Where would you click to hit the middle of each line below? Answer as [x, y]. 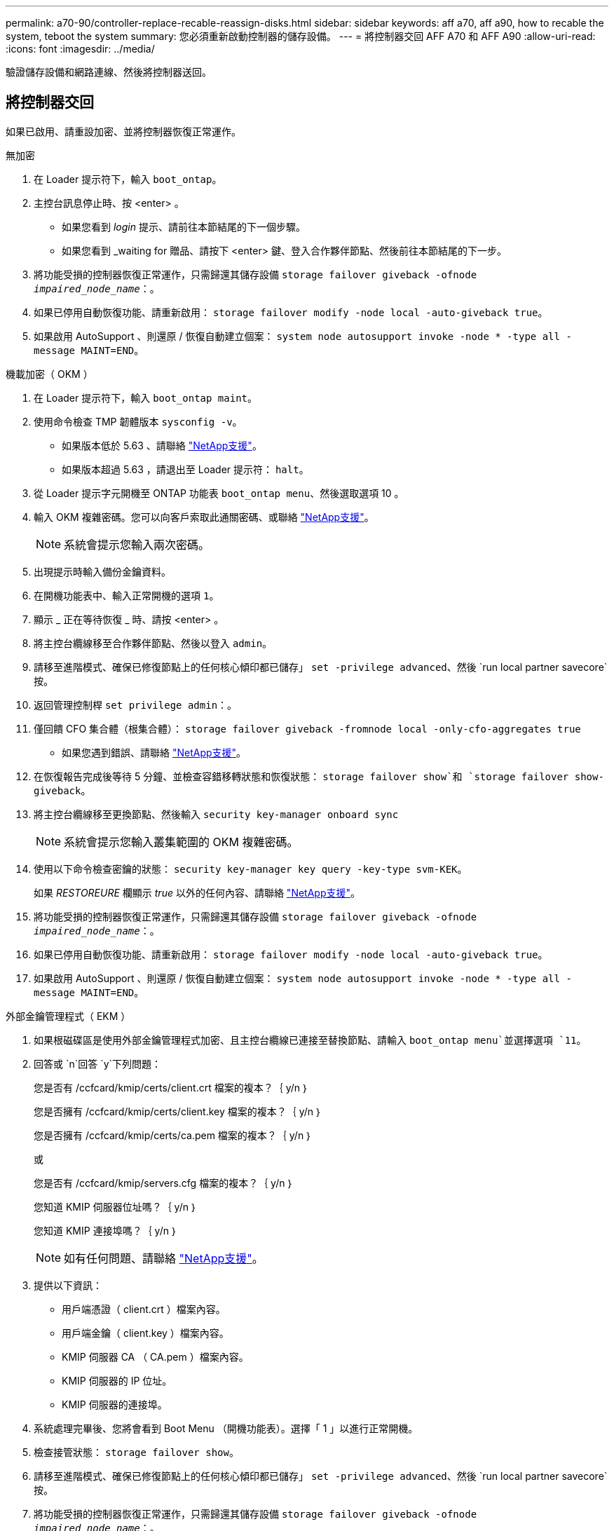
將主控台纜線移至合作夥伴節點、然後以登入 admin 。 [153, 643]
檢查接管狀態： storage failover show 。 [136, 1452]
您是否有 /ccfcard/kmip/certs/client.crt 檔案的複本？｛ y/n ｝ [171, 1087]
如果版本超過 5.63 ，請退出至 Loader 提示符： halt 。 [185, 469]
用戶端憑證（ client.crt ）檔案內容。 [144, 1309]
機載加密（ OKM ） [49, 374]
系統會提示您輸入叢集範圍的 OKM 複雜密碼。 [181, 842]
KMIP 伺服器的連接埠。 [115, 1404]
